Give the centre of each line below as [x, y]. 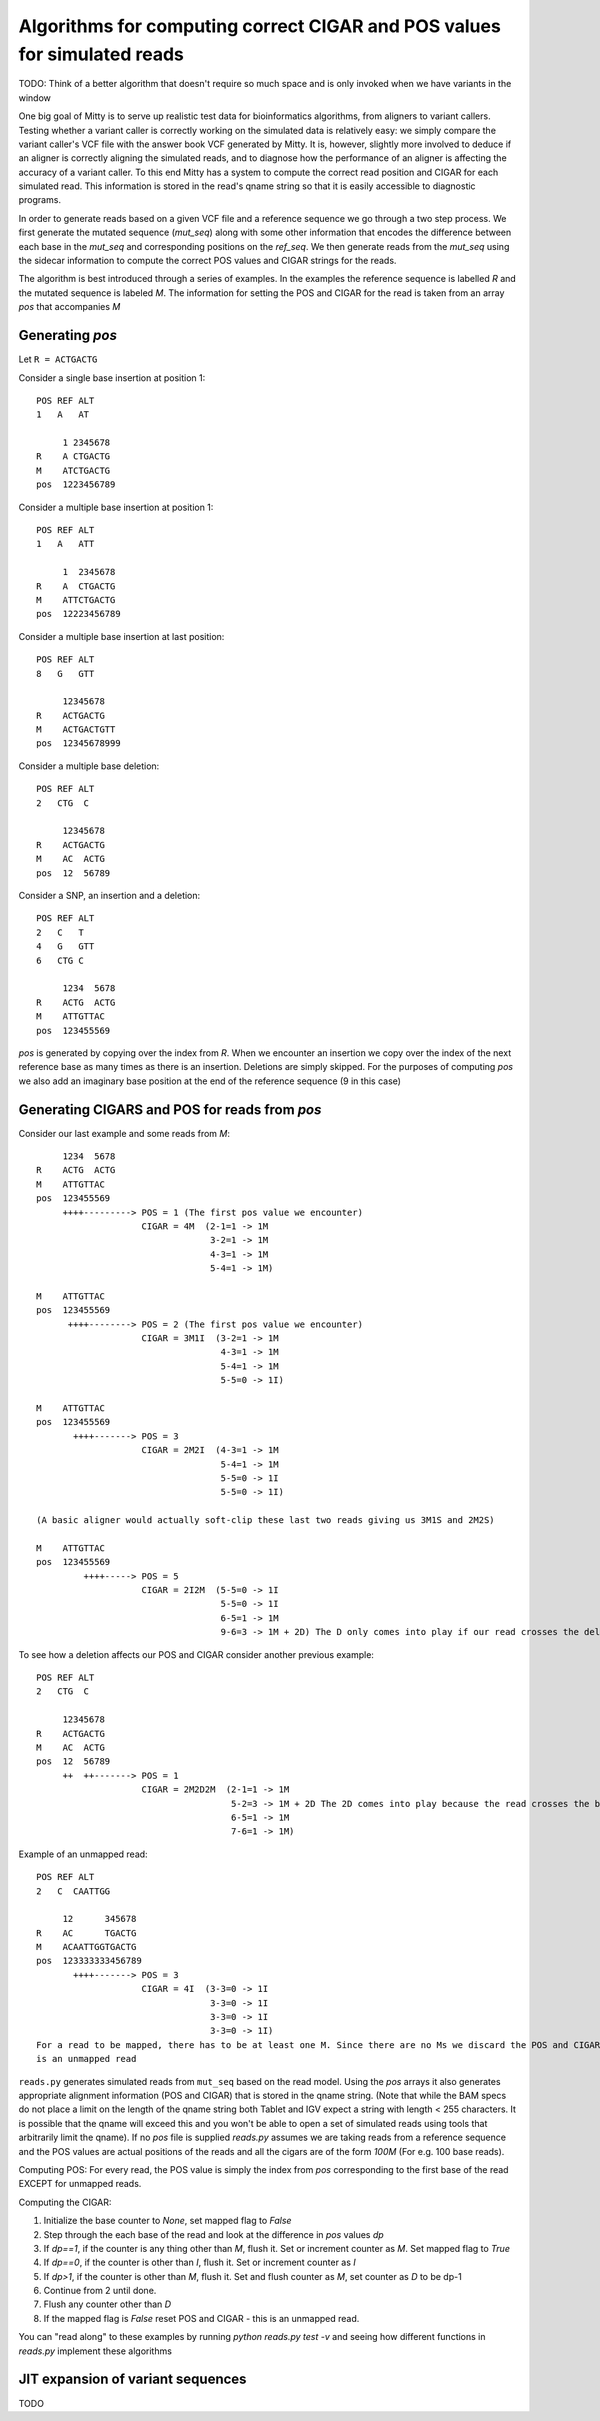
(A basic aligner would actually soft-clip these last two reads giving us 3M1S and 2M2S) [265, 1520]
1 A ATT [65, 544]
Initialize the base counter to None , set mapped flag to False [167, 2221]
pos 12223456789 [78, 614]
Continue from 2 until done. [100, 2291]
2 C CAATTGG [73, 1891]
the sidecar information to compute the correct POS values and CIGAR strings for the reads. [207, 261]
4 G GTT [65, 946]
